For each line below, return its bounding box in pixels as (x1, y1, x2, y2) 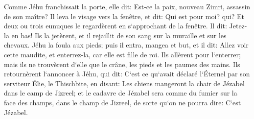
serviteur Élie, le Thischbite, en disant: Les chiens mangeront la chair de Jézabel (4, 78, 245, 88)
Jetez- (229, 21, 247, 31)
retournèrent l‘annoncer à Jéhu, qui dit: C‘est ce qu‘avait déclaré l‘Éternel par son (4, 69, 250, 79)
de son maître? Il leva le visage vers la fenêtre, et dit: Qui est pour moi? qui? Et (4, 11, 244, 21)
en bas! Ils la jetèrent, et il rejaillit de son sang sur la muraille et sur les (11, 30, 227, 40)
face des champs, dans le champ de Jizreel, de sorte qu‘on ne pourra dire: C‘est (4, 97, 241, 107)
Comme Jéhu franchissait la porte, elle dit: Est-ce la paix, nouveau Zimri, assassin (4, 1, 251, 11)
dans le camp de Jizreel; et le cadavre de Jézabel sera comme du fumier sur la (4, 88, 237, 98)
